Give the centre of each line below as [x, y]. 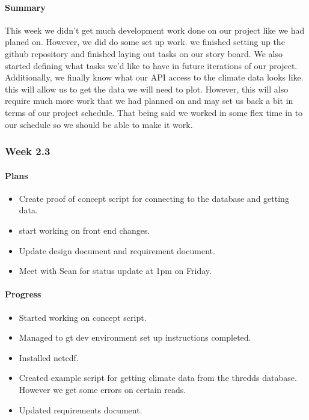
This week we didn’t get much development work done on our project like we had [155, 30]
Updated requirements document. [81, 409]
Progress [23, 294]
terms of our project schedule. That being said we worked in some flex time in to [154, 112]
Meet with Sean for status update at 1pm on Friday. [115, 271]
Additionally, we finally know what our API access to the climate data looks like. [154, 77]
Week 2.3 [28, 151]
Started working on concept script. [83, 317]
